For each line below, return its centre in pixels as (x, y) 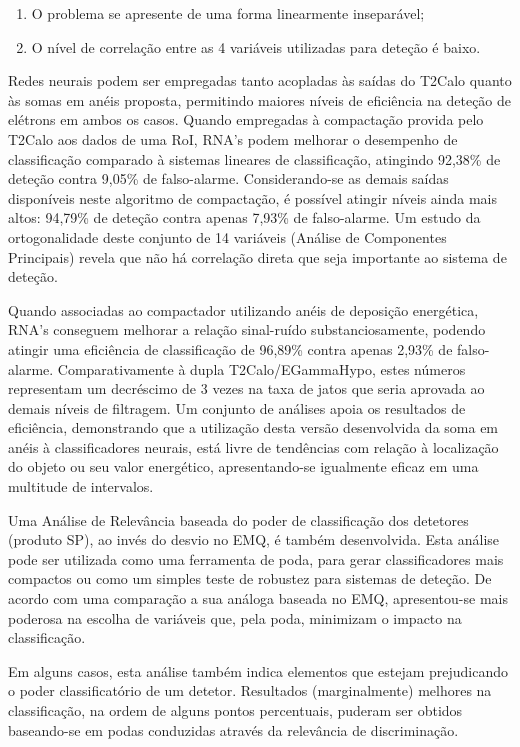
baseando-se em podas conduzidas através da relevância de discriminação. (233, 729)
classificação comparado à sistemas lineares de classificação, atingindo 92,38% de (254, 158)
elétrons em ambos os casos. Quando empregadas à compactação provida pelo (246, 119)
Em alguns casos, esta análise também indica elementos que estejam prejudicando (258, 670)
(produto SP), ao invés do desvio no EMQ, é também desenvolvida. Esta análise (254, 539)
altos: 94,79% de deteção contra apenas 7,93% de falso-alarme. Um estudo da (244, 217)
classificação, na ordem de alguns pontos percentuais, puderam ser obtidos (235, 710)
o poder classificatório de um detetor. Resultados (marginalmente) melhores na (250, 690)
